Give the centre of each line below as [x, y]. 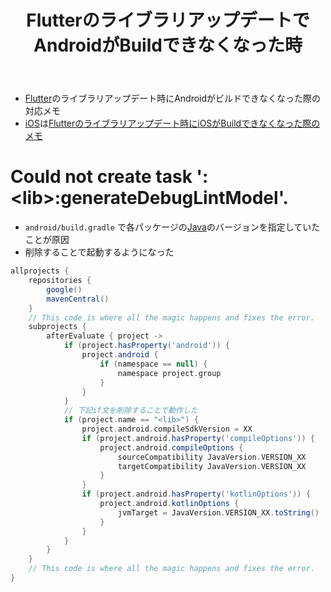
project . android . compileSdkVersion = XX [167, 429]
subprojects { [57, 327]
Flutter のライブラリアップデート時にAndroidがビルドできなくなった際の [173, 98]
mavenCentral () [78, 299]
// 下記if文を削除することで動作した [130, 411]
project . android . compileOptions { [171, 447]
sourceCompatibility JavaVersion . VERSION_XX [212, 457]
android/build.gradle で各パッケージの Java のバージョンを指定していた [172, 227]
